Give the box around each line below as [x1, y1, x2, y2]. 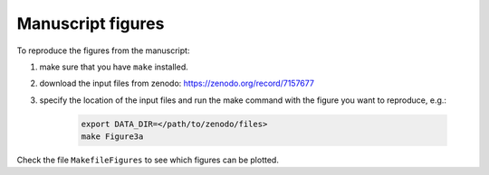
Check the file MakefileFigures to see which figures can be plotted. [16, 154, 280, 166]
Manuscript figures [16, 14, 165, 33]
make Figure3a [81, 132, 144, 142]
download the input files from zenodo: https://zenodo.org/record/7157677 [39, 78, 314, 89]
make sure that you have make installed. [39, 61, 189, 72]
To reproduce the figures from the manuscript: [16, 45, 190, 56]
